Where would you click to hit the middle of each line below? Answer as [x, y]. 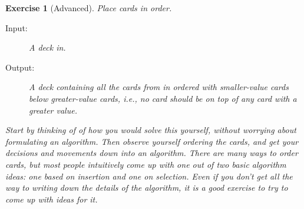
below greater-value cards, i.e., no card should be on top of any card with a [163, 98]
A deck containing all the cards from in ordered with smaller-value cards [159, 87]
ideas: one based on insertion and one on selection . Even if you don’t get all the [149, 176]
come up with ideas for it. [52, 199]
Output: [20, 67]
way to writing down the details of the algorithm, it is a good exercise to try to [147, 188]
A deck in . [47, 47]
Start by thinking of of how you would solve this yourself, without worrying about [151, 130]
